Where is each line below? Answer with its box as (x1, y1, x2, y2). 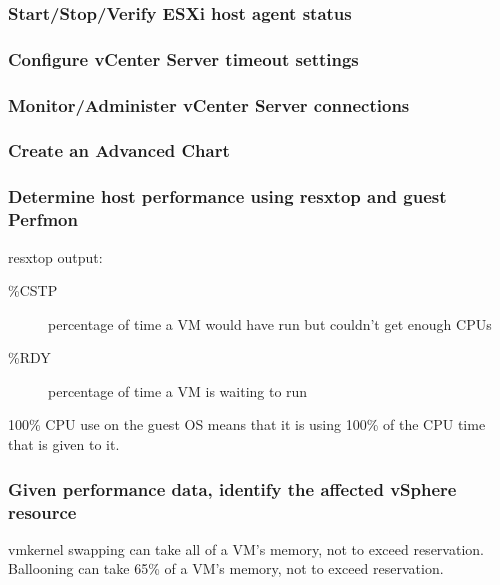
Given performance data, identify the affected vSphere (8, 476, 457, 501)
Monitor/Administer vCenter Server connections (8, 92, 410, 117)
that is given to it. (8, 434, 120, 455)
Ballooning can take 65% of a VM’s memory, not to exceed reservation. (8, 558, 444, 579)
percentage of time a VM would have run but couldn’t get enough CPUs (48, 313, 492, 334)
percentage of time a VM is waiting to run (48, 380, 308, 401)
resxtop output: (8, 246, 103, 267)
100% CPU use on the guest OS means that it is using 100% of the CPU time (8, 414, 486, 435)
